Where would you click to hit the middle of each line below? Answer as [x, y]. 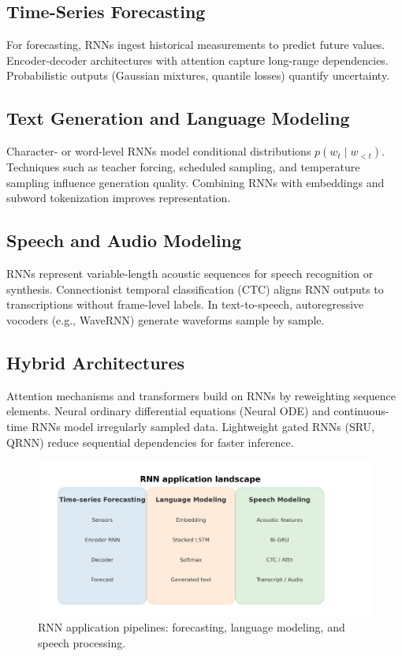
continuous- [361, 411]
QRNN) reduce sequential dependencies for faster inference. [150, 442]
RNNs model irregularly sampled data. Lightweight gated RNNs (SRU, [203, 426]
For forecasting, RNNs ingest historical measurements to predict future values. [196, 45]
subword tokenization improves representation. [119, 198]
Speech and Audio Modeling [124, 240]
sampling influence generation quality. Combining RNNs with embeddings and [195, 182]
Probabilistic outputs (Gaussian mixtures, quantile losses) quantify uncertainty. [198, 75]
